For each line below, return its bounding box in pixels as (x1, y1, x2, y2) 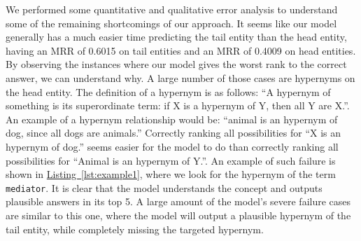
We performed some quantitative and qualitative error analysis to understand (6, 2, 338, 16)
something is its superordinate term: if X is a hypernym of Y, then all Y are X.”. (6, 98, 350, 113)
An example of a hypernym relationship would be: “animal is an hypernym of (6, 111, 338, 126)
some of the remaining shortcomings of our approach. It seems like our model (6, 15, 337, 30)
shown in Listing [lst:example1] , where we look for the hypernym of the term (6, 167, 336, 181)
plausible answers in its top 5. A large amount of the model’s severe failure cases (6, 194, 351, 209)
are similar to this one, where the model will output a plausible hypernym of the (6, 207, 351, 222)
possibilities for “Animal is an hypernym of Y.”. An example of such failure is (6, 153, 336, 167)
